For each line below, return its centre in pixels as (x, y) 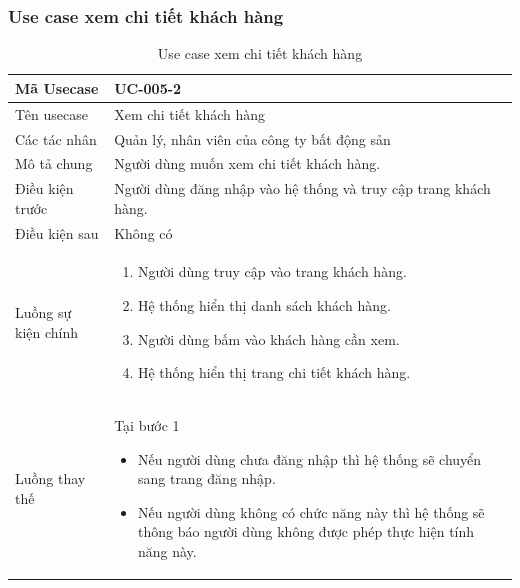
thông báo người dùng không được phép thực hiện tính (306, 531)
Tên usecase (51, 113)
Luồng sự (43, 312)
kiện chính (47, 331)
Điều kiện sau (57, 232)
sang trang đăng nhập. (206, 478)
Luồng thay (50, 478)
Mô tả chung (54, 163)
